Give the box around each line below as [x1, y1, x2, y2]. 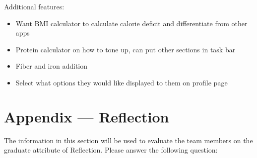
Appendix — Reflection [4, 106, 169, 126]
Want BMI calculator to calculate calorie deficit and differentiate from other [15, 18, 248, 28]
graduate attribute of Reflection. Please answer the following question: [4, 145, 218, 155]
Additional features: [4, 1, 64, 11]
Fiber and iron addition [15, 61, 88, 71]
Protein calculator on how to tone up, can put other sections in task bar [15, 44, 236, 54]
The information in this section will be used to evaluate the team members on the [4, 135, 253, 145]
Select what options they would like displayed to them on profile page [15, 77, 228, 87]
